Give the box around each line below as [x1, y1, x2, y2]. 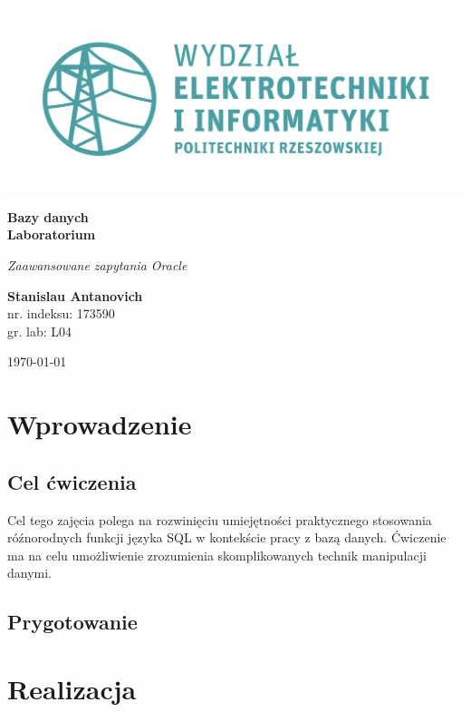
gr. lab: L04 [7, 321, 72, 340]
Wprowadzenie [7, 405, 192, 443]
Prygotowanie [7, 608, 138, 636]
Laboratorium [7, 225, 96, 244]
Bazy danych [7, 207, 89, 226]
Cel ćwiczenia [7, 467, 137, 495]
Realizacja [7, 669, 137, 707]
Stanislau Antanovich [7, 286, 143, 305]
